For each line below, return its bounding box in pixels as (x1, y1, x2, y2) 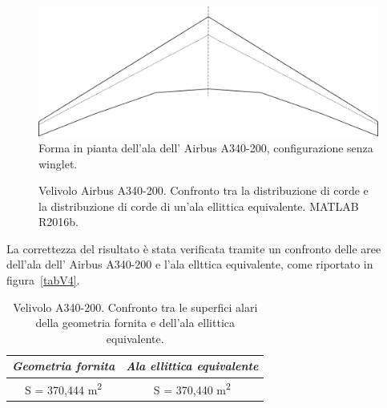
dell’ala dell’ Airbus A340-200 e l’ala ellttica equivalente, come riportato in (6, 256, 373, 273)
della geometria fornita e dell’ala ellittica (35, 314, 235, 331)
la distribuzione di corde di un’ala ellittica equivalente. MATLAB (38, 197, 359, 214)
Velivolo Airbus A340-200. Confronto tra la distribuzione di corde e (38, 182, 369, 199)
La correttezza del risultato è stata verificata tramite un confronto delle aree (6, 240, 381, 257)
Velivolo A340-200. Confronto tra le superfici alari (13, 298, 258, 315)
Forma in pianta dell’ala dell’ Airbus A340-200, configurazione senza (38, 139, 373, 156)
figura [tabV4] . (6, 272, 80, 289)
